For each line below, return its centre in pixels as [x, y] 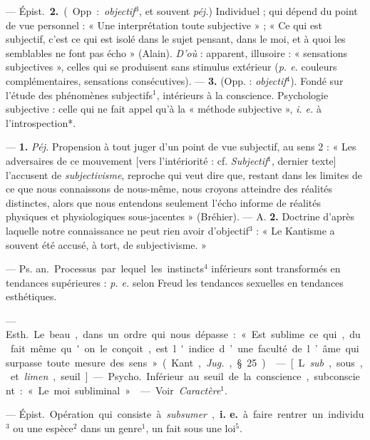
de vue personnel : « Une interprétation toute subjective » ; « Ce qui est [164, 25]
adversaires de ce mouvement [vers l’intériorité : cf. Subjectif [137, 160]
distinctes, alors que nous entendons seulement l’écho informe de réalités [164, 202]
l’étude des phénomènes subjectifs [79, 94]
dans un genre [111, 428]
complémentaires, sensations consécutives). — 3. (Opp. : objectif [146, 80]
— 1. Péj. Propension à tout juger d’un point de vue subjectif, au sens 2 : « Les [181, 147]
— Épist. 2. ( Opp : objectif [71, 11]
